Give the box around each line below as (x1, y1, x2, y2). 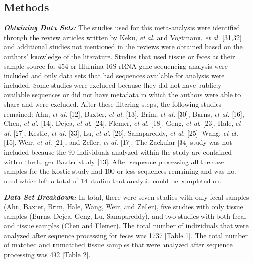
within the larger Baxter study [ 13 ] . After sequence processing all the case (4, 156, 225, 166)
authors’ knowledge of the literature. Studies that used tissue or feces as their (4, 51, 235, 61)
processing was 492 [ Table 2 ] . (4, 249, 90, 259)
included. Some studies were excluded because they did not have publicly (4, 80, 222, 90)
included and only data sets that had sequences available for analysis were (4, 70, 225, 81)
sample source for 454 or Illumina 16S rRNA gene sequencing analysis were (4, 61, 228, 71)
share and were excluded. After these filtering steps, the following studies (4, 99, 222, 109)
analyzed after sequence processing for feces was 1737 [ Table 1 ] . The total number (4, 230, 248, 240)
